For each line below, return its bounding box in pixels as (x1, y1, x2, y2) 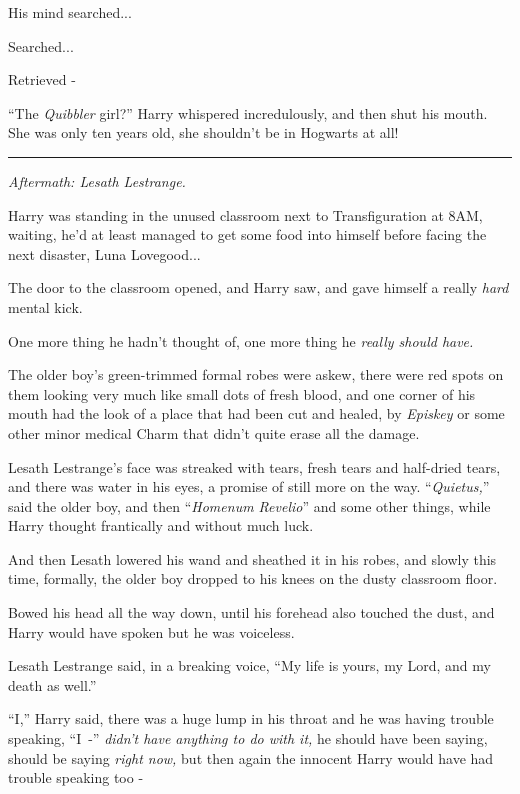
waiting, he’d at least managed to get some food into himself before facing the (8, 224, 487, 245)
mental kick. (8, 296, 83, 317)
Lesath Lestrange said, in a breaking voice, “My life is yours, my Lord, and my (8, 655, 491, 676)
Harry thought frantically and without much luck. (8, 515, 314, 536)
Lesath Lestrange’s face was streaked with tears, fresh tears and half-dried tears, (8, 456, 501, 477)
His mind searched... (8, 2, 132, 22)
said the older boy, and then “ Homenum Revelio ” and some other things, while (8, 495, 491, 516)
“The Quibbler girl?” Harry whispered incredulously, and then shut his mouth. (8, 102, 488, 123)
